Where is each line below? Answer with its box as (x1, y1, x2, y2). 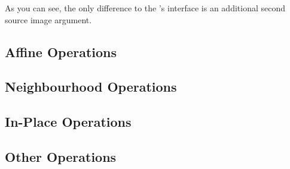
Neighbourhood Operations (5, 77, 177, 96)
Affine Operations (5, 42, 117, 61)
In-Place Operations (5, 112, 132, 131)
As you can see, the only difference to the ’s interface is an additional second (5, 2, 286, 14)
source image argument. (5, 13, 92, 26)
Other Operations (5, 147, 117, 165)
